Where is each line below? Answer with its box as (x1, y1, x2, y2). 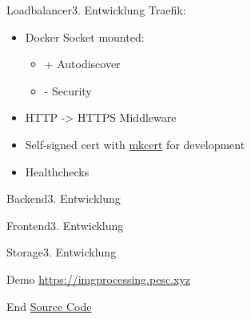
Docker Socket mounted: (25, 28, 145, 45)
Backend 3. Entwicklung (6, 190, 121, 207)
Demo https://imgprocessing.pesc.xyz (6, 270, 190, 287)
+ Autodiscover (44, 55, 121, 72)
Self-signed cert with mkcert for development (25, 135, 245, 152)
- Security (44, 82, 92, 99)
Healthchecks (25, 163, 90, 180)
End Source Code (6, 297, 92, 314)
